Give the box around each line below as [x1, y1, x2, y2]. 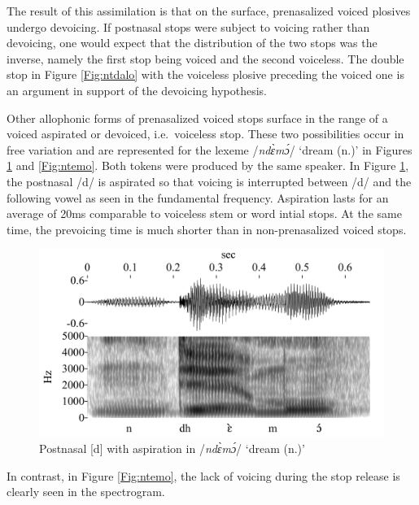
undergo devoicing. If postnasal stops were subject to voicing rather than [7, 18, 370, 35]
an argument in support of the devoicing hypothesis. [7, 81, 268, 98]
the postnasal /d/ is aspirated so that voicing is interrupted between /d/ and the [7, 172, 412, 189]
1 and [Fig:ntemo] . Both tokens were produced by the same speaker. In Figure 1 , [7, 157, 409, 174]
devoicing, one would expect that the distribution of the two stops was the [7, 34, 378, 51]
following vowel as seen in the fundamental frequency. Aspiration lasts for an [7, 189, 389, 206]
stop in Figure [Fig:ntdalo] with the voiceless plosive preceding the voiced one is [7, 66, 404, 83]
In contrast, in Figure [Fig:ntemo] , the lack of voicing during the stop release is [7, 467, 400, 484]
